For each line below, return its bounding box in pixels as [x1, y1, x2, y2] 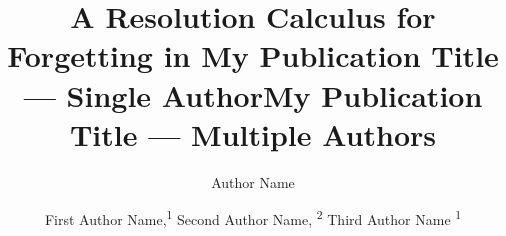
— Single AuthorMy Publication [23, 74, 483, 115]
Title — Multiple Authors [69, 113, 437, 154]
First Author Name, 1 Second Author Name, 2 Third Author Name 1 [44, 206, 462, 229]
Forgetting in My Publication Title [7, 35, 499, 76]
